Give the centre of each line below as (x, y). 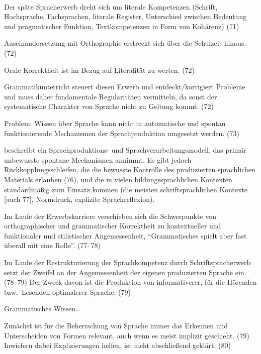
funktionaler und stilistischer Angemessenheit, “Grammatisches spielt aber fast (125, 235)
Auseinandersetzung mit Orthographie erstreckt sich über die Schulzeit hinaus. (125, 43)
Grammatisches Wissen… (42, 309)
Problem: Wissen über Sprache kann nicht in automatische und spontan (115, 123)
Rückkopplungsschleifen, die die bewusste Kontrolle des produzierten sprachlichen (130, 169)
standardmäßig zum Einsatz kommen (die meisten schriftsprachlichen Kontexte (126, 189)
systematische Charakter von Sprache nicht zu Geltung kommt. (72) (109, 106)
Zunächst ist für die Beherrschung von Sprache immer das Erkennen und (116, 326)
